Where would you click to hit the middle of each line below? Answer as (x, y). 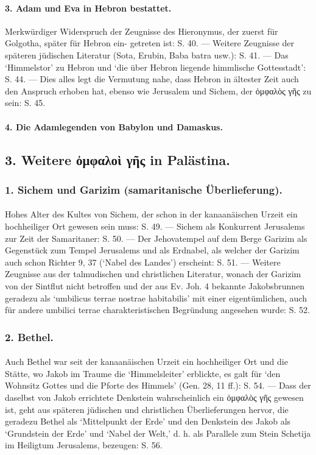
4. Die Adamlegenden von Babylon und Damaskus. (114, 126)
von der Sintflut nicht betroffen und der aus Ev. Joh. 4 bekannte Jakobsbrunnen (155, 285)
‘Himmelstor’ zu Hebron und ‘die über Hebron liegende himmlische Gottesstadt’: (156, 67)
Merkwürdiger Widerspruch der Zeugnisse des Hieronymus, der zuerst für (142, 31)
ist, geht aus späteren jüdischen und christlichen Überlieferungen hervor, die (147, 409)
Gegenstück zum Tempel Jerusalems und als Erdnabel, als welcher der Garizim (152, 250)
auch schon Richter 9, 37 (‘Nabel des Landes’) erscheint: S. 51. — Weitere (143, 262)
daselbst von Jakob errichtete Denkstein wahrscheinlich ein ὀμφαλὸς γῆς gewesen (154, 397)
